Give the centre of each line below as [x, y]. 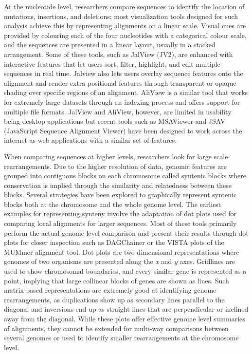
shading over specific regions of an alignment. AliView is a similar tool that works [126, 92]
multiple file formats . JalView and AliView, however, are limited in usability [118, 111]
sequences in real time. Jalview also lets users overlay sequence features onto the [124, 73]
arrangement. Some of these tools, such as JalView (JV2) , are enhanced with [118, 54]
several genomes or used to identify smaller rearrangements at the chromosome [121, 338]
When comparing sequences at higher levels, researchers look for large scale [116, 156]
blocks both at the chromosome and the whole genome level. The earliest [113, 204]
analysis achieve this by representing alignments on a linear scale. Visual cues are [125, 26]
